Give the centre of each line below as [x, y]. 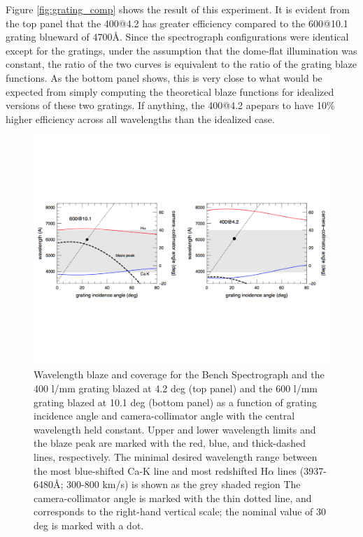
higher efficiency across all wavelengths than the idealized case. [140, 119]
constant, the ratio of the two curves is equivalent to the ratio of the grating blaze [181, 64]
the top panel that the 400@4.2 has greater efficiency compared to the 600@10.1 [177, 23]
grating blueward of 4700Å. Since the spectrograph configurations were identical [177, 37]
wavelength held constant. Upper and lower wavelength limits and [175, 429]
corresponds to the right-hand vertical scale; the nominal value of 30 [180, 511]
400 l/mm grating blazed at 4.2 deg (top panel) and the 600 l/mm [176, 388]
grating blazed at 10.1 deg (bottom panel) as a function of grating [176, 402]
